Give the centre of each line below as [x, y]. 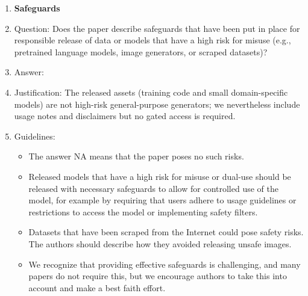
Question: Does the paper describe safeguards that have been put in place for [157, 28]
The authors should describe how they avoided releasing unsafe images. [160, 243]
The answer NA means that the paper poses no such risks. [136, 156]
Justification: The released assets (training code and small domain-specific [151, 92]
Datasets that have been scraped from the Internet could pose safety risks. [166, 232]
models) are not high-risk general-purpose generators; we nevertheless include [157, 104]
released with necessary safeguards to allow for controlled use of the [153, 188]
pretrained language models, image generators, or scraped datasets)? [141, 51]
